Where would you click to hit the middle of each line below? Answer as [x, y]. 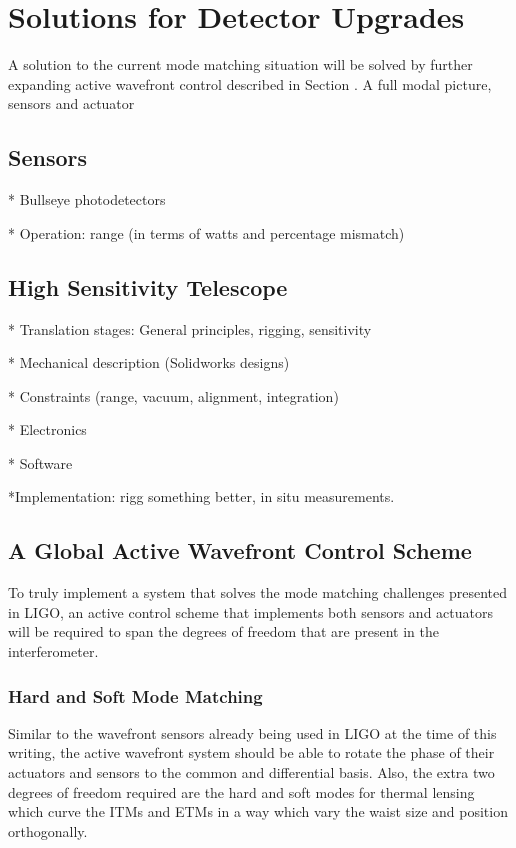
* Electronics [47, 429]
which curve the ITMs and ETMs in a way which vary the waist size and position [258, 811]
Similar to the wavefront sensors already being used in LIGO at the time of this [252, 732]
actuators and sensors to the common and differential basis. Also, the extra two [251, 772]
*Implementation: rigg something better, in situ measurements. [201, 496]
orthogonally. [48, 830]
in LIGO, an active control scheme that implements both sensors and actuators [251, 611]
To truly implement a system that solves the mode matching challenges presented [258, 592]
